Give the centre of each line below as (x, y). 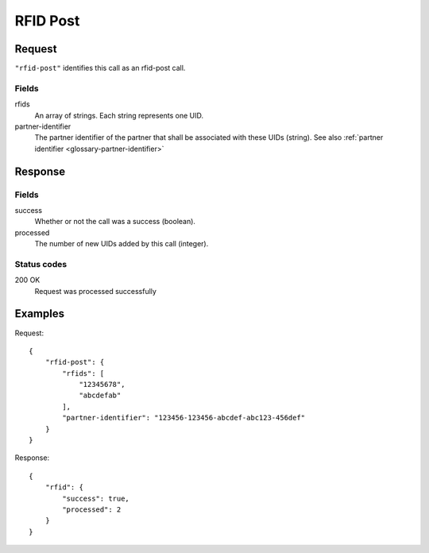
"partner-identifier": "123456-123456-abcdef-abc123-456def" (184, 418)
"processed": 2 (92, 510)
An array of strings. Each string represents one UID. (119, 115)
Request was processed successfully (95, 291)
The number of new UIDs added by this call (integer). (122, 244)
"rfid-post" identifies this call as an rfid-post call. (100, 68)
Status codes (41, 264)
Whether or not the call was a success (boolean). (115, 222)
